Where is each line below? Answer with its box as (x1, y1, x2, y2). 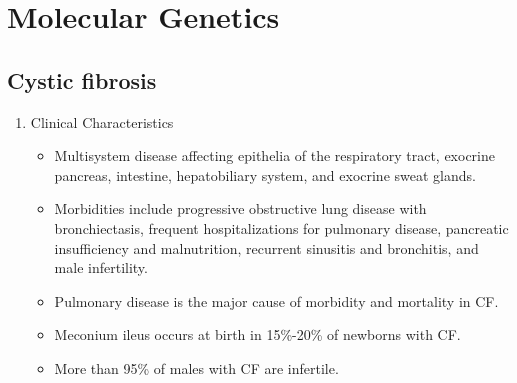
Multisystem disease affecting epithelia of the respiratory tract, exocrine (54, 145, 495, 166)
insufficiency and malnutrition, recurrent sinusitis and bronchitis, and (54, 237, 479, 258)
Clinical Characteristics (30, 111, 174, 132)
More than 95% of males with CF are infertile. (54, 357, 339, 378)
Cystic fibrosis (7, 64, 157, 95)
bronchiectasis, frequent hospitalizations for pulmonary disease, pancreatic (54, 217, 509, 238)
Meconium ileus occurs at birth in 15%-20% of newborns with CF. (54, 324, 461, 345)
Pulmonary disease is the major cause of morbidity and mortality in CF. (54, 290, 499, 311)
